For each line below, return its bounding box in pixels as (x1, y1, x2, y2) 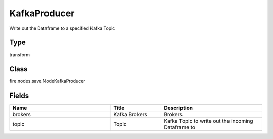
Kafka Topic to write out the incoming (164, 118, 253, 125)
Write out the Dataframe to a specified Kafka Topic (9, 25, 115, 31)
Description (164, 104, 193, 111)
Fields (9, 91, 29, 100)
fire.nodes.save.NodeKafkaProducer (9, 78, 85, 84)
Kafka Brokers (113, 111, 148, 118)
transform (9, 52, 30, 58)
